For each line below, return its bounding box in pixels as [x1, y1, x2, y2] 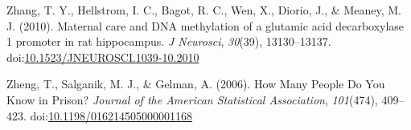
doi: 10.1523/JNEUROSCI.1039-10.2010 [6, 48, 199, 65]
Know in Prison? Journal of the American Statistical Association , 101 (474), [6, 91, 378, 108]
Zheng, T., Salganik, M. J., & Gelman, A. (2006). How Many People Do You [6, 75, 385, 92]
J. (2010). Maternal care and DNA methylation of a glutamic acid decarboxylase [6, 17, 405, 34]
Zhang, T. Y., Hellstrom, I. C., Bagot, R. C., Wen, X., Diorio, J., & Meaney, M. [6, 2, 401, 18]
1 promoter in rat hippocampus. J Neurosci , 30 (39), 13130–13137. [6, 33, 331, 50]
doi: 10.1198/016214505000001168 [30, 107, 193, 124]
